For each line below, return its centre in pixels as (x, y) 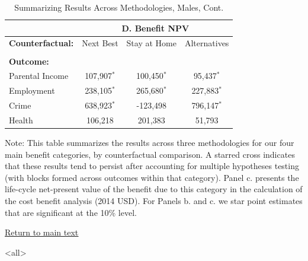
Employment (32, 90)
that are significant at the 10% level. (71, 212)
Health (21, 120)
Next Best (100, 43)
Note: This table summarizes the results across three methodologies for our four (150, 142)
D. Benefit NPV (155, 28)
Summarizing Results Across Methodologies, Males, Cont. (119, 7)
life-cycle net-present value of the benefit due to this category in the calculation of (154, 189)
